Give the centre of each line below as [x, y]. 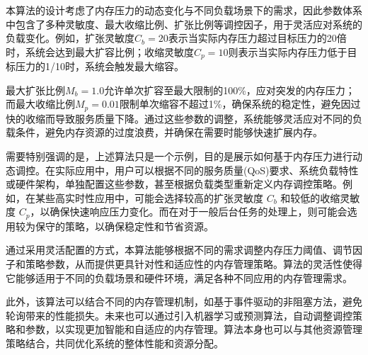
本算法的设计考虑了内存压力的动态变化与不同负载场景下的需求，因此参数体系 [184, 10]
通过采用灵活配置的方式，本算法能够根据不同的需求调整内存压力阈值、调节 [179, 250]
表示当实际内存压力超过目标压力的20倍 [257, 38]
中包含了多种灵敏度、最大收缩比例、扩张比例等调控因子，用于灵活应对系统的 [184, 24]
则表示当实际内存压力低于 [288, 51]
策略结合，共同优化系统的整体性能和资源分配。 [115, 343]
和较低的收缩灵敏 [320, 197]
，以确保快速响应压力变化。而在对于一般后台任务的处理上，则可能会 [189, 212]
